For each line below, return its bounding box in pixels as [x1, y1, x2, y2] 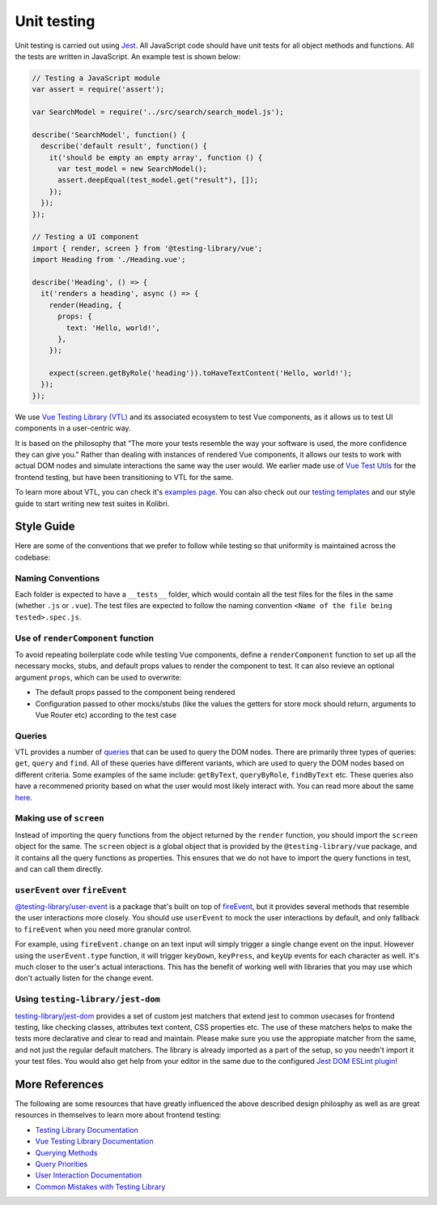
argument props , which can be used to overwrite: [15, 672, 182, 682]
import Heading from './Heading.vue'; [32, 255, 186, 264]
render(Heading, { [49, 300, 122, 310]
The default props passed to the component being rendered [35, 688, 235, 697]
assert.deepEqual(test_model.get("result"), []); [57, 175, 259, 185]
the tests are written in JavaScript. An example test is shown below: [15, 51, 241, 61]
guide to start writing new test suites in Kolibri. [15, 499, 170, 508]
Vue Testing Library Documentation [35, 1136, 154, 1147]
